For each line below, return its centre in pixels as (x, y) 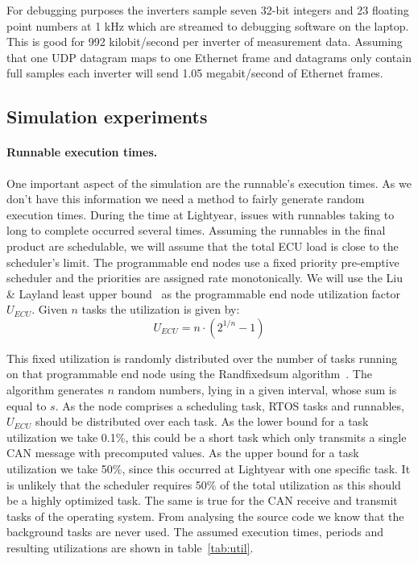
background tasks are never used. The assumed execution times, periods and (195, 532)
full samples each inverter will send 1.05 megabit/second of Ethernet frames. (195, 73)
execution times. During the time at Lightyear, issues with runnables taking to (201, 214)
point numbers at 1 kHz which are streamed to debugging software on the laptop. (208, 25)
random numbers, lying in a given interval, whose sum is (257, 390)
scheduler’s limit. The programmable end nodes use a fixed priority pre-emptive (203, 262)
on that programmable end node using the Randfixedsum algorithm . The (189, 374)
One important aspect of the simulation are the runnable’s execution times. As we (209, 183)
